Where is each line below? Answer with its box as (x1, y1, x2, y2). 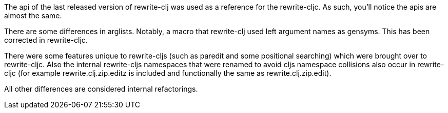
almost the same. (4, 11, 62, 20)
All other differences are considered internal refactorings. (4, 84, 198, 93)
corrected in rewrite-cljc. (4, 36, 88, 44)
